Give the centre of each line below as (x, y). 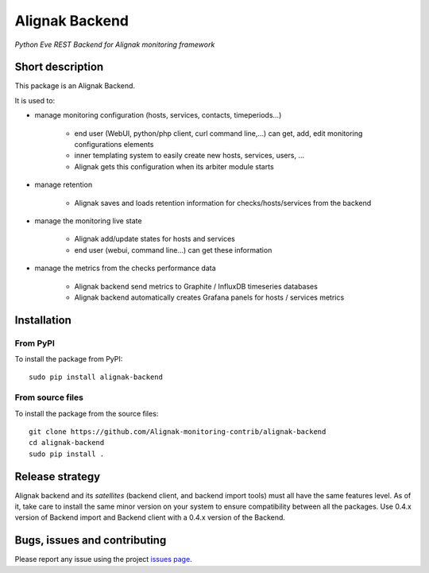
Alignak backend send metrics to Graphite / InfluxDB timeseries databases (196, 286)
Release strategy (58, 476)
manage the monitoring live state (88, 221)
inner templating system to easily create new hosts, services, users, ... (189, 156)
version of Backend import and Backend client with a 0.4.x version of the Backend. (150, 517)
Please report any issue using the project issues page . (103, 559)
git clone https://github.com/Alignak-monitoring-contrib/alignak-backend (178, 432)
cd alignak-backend (67, 443)
